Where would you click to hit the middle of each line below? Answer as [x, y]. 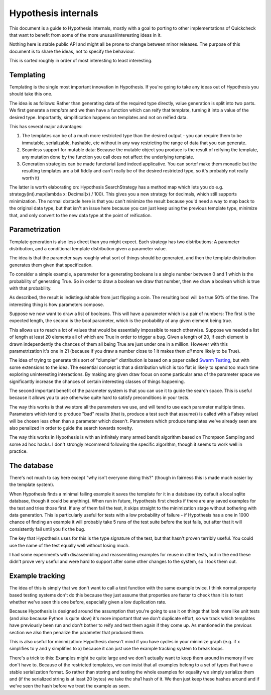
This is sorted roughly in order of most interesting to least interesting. [81, 61]
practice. [18, 451]
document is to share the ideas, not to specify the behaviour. [72, 51]
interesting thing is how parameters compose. [57, 305]
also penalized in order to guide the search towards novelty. [71, 428]
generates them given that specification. [51, 265]
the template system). [32, 484]
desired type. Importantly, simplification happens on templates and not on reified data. [99, 117]
